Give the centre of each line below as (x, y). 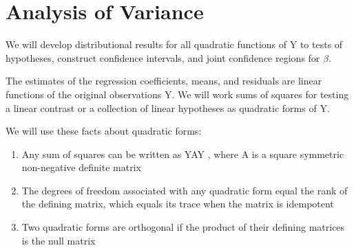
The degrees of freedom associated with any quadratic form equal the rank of (185, 190)
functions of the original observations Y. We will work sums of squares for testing (177, 94)
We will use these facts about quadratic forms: (104, 131)
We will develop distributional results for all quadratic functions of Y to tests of (174, 44)
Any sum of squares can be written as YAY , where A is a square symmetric (183, 154)
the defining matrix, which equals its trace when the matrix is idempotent (178, 204)
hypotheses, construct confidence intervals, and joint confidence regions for (163, 57)
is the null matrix (59, 240)
